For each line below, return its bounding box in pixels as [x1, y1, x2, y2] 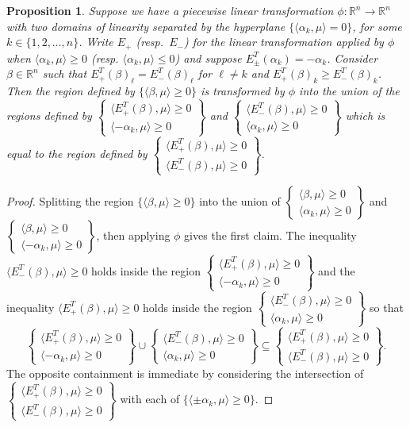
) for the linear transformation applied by [183, 33, 384, 50]
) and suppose [174, 49, 242, 66]
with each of [120, 390, 180, 407]
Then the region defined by [6, 83, 135, 99]
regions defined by [6, 107, 92, 124]
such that [42, 65, 87, 82]
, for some [352, 17, 402, 34]
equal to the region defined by [6, 145, 148, 162]
